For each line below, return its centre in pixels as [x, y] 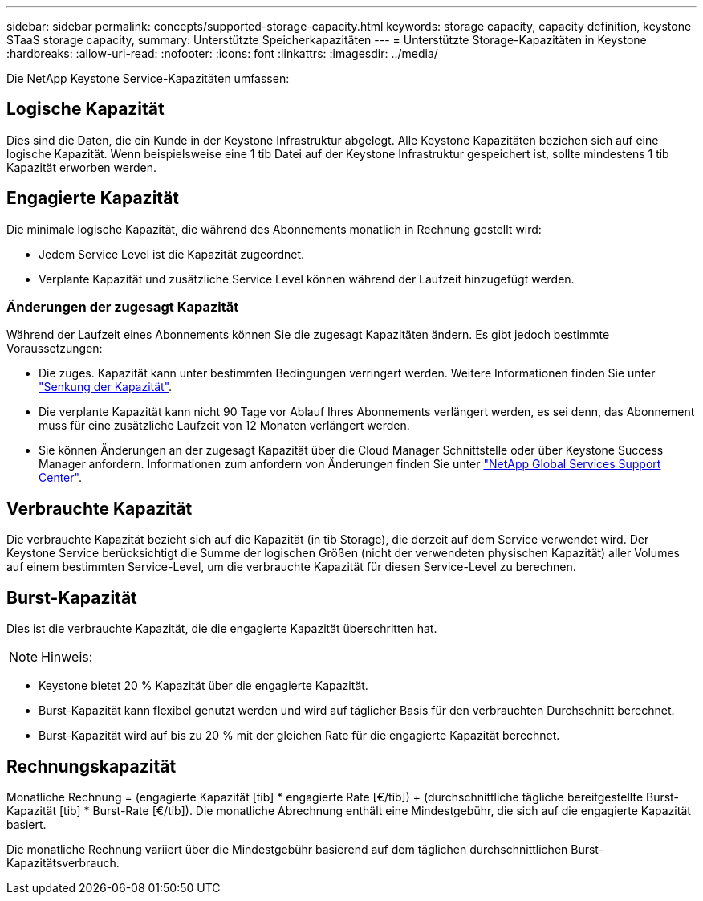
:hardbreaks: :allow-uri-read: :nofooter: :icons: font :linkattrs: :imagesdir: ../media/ [222, 53]
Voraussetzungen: [55, 349]
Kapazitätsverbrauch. [63, 862]
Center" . [60, 478]
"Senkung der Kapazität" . [106, 387]
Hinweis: [67, 657]
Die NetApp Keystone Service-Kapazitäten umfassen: [148, 78]
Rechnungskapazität [91, 766]
